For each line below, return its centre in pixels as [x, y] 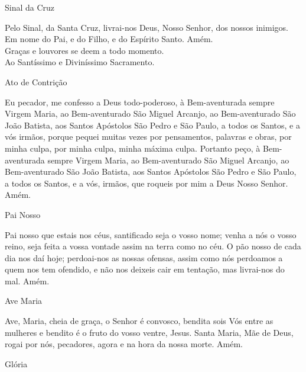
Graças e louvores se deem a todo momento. [84, 50]
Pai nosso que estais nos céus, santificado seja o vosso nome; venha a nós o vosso [151, 234]
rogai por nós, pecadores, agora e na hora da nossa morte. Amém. [124, 344]
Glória [16, 363]
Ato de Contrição [36, 81]
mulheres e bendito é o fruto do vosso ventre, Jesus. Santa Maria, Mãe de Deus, [149, 332]
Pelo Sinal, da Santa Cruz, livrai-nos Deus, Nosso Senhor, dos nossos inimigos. [147, 27]
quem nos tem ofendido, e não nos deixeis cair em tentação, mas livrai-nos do [145, 269]
